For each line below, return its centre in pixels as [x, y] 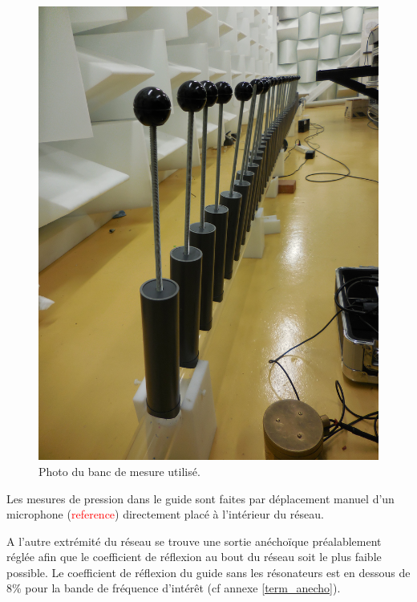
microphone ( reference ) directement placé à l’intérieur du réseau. [165, 514]
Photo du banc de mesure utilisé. [119, 471]
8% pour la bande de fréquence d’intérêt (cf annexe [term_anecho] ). [174, 588]
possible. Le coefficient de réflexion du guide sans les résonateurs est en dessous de [208, 572]
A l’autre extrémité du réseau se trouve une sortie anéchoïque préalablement [194, 541]
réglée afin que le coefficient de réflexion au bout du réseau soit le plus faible [194, 557]
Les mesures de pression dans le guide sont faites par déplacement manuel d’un [200, 498]
